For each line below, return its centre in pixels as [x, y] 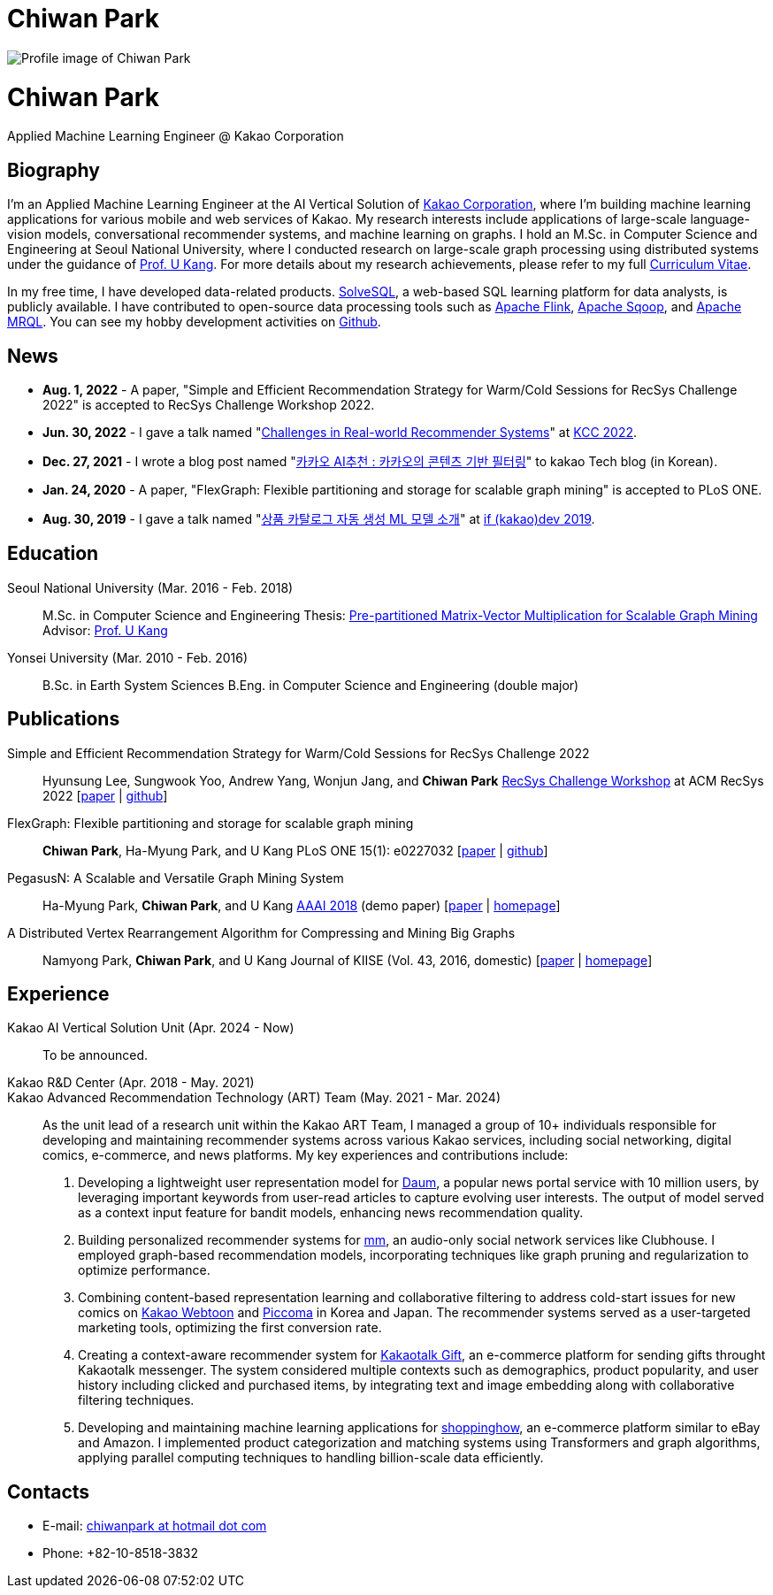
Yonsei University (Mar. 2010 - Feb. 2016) [127, 657]
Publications [64, 719]
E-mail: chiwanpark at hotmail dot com [155, 1526]
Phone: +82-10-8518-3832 [120, 1553]
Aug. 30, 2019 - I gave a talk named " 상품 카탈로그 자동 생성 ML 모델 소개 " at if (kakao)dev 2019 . [319, 518]
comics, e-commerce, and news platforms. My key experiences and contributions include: [306, 1155]
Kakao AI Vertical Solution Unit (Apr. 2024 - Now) [151, 1028]
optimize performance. [144, 1270]
